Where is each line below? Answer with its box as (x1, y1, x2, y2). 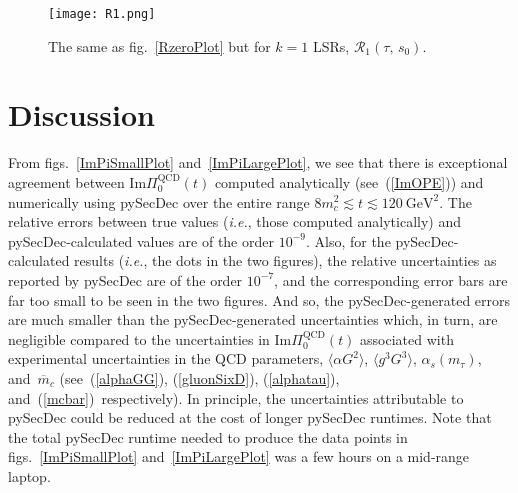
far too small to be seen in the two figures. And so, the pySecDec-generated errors (8, 289, 511, 310)
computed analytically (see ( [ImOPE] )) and (214, 171, 484, 192)
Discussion (8, 94, 155, 135)
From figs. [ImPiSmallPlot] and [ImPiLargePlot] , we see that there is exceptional (8, 152, 508, 173)
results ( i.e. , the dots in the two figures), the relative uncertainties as (74, 250, 497, 271)
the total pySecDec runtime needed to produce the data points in (8, 426, 408, 447)
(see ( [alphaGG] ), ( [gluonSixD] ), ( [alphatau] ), (59, 367, 340, 388)
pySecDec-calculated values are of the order (8, 230, 274, 251)
